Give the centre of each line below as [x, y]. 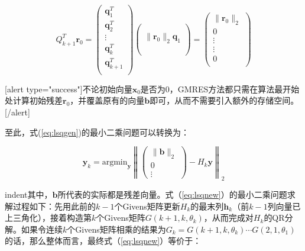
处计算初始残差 [34, 100]
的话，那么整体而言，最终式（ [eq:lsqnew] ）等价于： [103, 241]
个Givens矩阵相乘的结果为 [116, 229]
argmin [115, 162]
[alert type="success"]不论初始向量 [69, 89]
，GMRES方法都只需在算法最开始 [234, 89]
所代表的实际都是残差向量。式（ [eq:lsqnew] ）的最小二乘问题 [172, 194]
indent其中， [29, 194]
